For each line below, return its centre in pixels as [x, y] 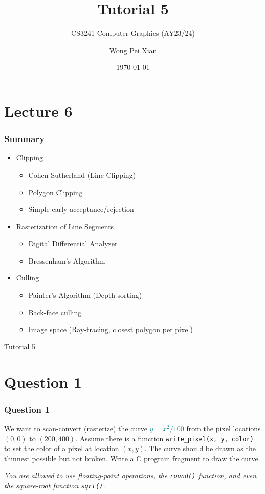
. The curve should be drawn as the [200, 448]
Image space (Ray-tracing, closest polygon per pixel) [111, 329]
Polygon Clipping [56, 192]
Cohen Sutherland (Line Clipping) [82, 174]
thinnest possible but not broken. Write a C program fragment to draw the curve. [132, 458]
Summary [25, 139]
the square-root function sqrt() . [55, 486]
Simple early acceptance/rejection [81, 209]
